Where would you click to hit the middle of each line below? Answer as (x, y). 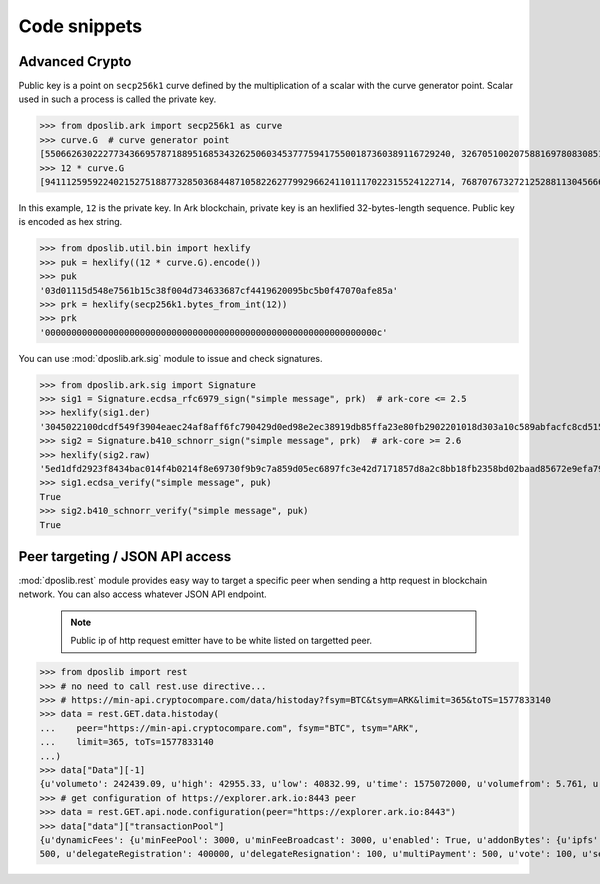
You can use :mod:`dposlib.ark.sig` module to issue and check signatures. (171, 358)
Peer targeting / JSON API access (125, 556)
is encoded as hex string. (70, 222)
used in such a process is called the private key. (117, 99)
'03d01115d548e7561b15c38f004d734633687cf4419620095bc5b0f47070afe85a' (219, 290)
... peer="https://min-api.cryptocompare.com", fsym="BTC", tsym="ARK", (229, 728)
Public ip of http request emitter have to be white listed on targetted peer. (221, 641)
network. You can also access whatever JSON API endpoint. (142, 594)
